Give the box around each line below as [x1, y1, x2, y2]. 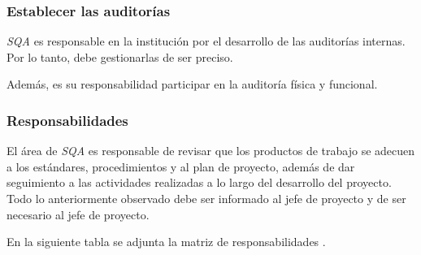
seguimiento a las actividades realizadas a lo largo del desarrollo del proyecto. [7, 174, 392, 191]
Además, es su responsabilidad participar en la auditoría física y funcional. [7, 76, 378, 93]
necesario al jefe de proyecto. [7, 205, 150, 223]
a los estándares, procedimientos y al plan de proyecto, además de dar [7, 158, 355, 175]
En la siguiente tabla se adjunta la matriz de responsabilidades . [7, 233, 326, 250]
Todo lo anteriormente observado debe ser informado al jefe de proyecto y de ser [7, 190, 406, 206]
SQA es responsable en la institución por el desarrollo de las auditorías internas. [7, 32, 406, 50]
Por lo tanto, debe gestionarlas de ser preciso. [7, 48, 233, 65]
